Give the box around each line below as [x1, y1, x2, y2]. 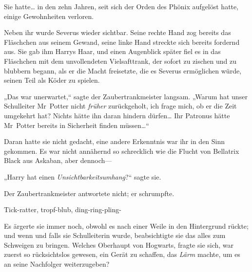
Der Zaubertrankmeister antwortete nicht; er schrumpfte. [4, 188, 174, 198]
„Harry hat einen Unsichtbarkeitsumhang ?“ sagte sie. [4, 171, 161, 181]
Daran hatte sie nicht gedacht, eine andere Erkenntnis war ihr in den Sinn [4, 136, 225, 146]
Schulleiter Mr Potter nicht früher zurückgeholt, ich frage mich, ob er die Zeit [4, 101, 237, 111]
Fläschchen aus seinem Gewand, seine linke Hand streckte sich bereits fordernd [4, 36, 240, 47]
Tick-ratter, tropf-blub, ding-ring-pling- [4, 204, 121, 215]
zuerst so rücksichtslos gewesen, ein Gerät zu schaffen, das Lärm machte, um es [4, 249, 240, 259]
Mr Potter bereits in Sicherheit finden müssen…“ [4, 120, 149, 130]
